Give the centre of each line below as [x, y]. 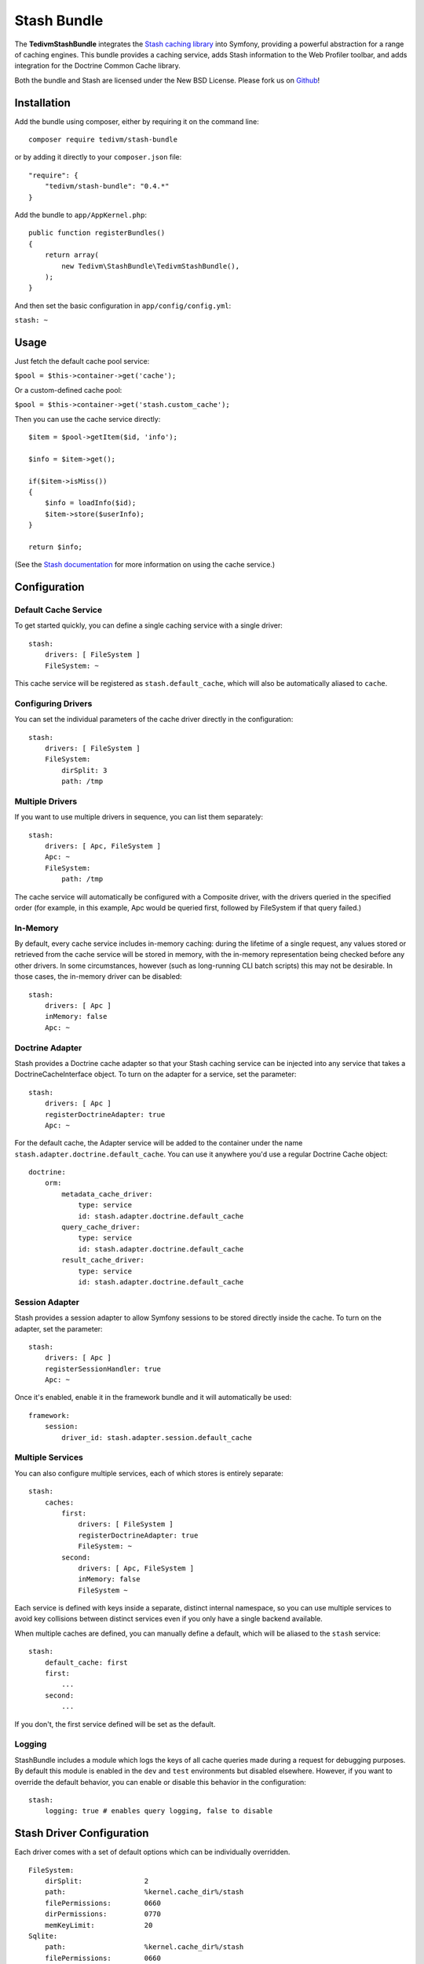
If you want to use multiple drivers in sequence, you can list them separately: [139, 817]
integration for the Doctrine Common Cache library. [97, 66]
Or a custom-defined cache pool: [68, 390]
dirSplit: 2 [97, 1881]
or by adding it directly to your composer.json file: [98, 157]
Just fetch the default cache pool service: [82, 361]
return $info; [55, 547]
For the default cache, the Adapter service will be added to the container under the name [159, 1143]
